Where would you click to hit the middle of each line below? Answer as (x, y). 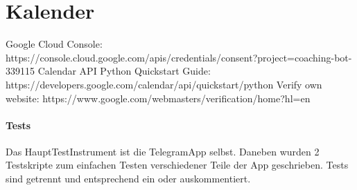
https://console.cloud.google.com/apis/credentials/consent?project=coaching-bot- (179, 57)
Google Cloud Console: (54, 44)
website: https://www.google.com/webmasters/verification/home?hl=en (158, 98)
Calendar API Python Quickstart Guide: (124, 71)
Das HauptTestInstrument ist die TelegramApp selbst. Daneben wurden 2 (163, 151)
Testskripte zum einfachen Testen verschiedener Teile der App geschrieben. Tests (177, 165)
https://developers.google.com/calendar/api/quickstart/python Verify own (164, 84)
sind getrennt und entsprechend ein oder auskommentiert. (128, 179)
